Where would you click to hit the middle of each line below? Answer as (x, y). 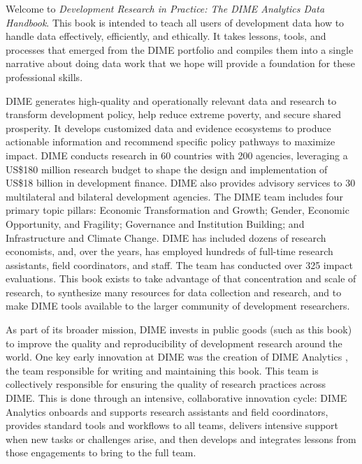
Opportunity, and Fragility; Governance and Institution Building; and (155, 223)
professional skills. (44, 77)
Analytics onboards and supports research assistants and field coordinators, (167, 411)
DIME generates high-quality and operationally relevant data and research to (171, 100)
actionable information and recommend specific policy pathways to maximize (171, 142)
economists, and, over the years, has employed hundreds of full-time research (169, 251)
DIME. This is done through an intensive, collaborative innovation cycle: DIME (176, 398)
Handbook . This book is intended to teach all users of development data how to (175, 22)
